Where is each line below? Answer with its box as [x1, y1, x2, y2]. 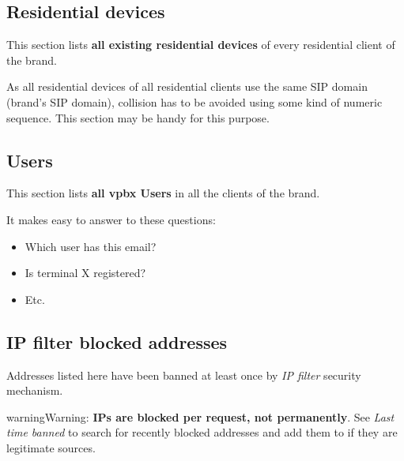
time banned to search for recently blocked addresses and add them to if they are [6, 424, 398, 440]
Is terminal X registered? [25, 264, 146, 281]
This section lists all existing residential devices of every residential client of [6, 36, 395, 53]
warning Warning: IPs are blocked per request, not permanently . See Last [6, 408, 395, 425]
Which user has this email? [25, 238, 157, 254]
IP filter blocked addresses [6, 329, 228, 354]
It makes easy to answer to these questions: [6, 211, 216, 227]
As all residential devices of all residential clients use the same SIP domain [6, 78, 368, 95]
